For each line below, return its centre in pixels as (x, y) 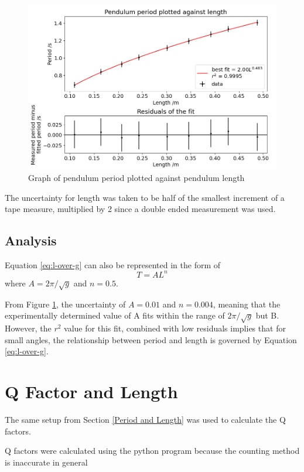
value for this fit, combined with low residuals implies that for (175, 328)
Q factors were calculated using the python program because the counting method (152, 451)
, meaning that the (247, 304)
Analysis (31, 240)
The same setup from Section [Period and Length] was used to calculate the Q (145, 420)
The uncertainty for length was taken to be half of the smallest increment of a (145, 197)
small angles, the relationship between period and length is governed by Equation (151, 339)
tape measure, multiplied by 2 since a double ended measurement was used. (140, 209)
